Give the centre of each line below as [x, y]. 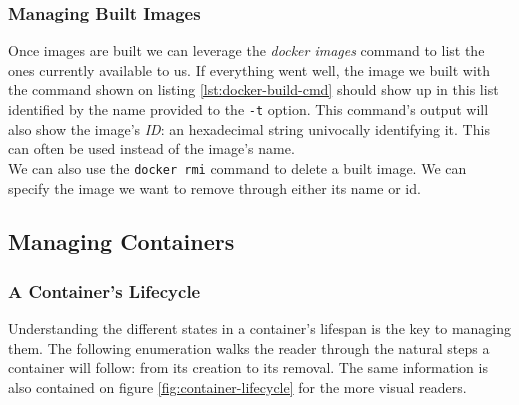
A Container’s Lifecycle [104, 290]
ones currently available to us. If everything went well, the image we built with [249, 69]
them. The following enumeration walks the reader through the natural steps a [249, 347]
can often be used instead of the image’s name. [151, 148]
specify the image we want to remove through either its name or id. [214, 187]
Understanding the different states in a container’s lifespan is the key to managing [260, 328]
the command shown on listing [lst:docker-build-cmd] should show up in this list [253, 89]
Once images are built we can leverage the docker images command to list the [246, 50]
